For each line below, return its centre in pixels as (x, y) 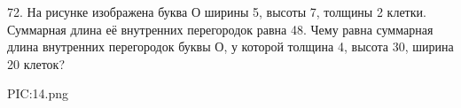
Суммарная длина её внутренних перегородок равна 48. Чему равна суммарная (220, 29)
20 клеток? (36, 63)
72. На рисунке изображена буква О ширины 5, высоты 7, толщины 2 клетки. (217, 12)
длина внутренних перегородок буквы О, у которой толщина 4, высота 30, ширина (230, 46)
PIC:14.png (38, 93)
